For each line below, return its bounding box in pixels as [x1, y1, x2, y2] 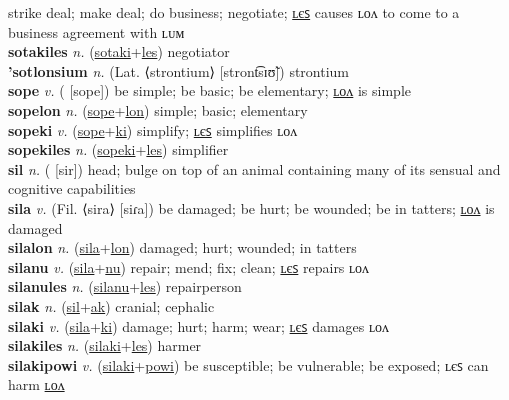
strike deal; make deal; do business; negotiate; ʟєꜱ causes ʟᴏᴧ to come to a [8, 2, 460, 22]
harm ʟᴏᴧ [8, 374, 65, 395]
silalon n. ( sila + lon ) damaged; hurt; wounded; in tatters [8, 237, 357, 258]
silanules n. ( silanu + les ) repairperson [8, 276, 242, 297]
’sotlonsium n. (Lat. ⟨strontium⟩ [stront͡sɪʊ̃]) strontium [8, 60, 350, 81]
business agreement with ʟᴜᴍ [8, 21, 185, 42]
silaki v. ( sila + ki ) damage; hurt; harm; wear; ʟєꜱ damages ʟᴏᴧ [8, 315, 390, 336]
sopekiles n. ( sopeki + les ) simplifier [8, 139, 229, 160]
